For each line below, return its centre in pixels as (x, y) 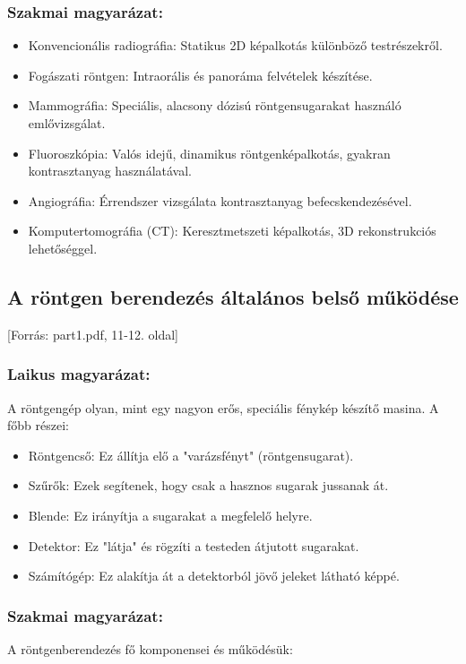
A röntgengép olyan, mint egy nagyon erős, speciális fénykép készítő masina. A (223, 407)
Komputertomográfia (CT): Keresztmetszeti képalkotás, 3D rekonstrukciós (232, 231)
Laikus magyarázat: (79, 374)
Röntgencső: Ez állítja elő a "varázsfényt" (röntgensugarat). (191, 455)
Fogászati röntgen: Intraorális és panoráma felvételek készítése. (200, 75)
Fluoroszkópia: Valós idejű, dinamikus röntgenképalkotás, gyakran (209, 153)
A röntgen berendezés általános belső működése (233, 296)
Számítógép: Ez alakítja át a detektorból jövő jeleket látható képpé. (214, 576)
